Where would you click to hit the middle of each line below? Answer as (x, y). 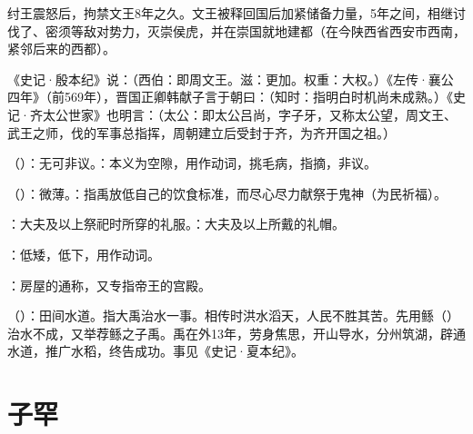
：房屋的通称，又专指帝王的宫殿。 (109, 285)
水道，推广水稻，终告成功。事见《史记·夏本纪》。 (156, 351)
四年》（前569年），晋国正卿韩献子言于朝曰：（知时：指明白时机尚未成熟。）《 (230, 97)
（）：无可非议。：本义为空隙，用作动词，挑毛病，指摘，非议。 (192, 163)
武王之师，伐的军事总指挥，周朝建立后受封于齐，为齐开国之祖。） (201, 132)
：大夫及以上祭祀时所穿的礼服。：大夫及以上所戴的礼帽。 (176, 224)
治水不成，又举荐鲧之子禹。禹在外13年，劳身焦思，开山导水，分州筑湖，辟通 (236, 333)
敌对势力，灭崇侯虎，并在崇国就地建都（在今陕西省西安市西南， (274, 30)
